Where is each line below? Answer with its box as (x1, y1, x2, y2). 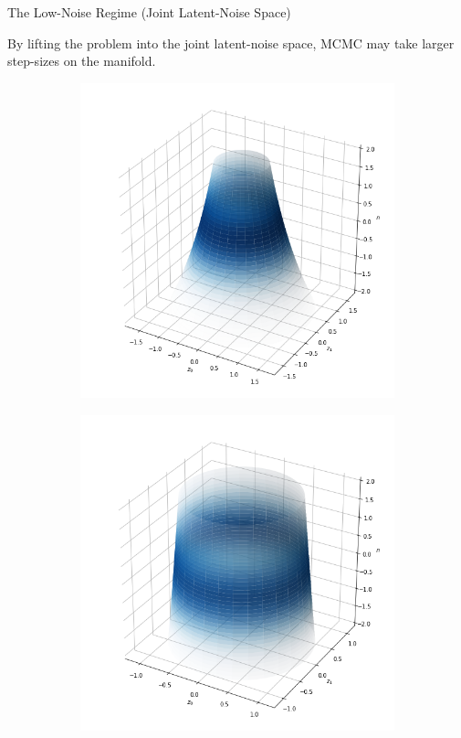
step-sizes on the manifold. (7, 51, 156, 70)
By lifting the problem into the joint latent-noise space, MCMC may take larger (7, 33, 455, 52)
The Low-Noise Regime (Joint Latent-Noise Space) (7, 3, 291, 21)
